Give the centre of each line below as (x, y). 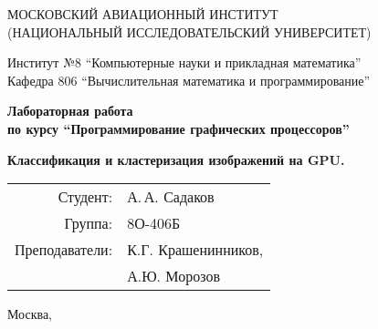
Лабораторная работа (70, 111)
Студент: (85, 197)
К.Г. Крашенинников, (195, 250)
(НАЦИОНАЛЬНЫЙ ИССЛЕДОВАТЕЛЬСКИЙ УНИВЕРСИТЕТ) (189, 31)
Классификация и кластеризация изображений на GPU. (176, 159)
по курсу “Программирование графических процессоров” (178, 128)
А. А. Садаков (171, 197)
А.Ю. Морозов (173, 276)
